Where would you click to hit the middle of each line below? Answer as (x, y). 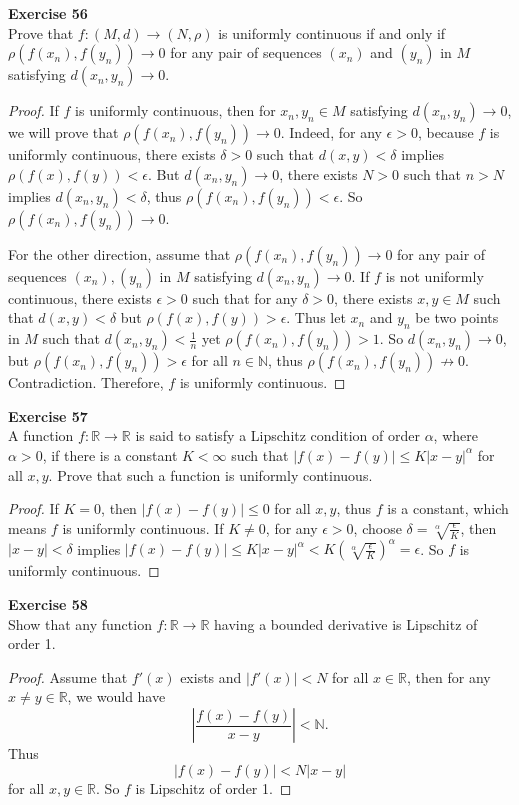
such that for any (245, 297)
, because (445, 132)
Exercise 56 (48, 13)
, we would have (116, 696)
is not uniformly (434, 275)
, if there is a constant (110, 454)
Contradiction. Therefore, (86, 382)
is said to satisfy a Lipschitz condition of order (277, 435)
